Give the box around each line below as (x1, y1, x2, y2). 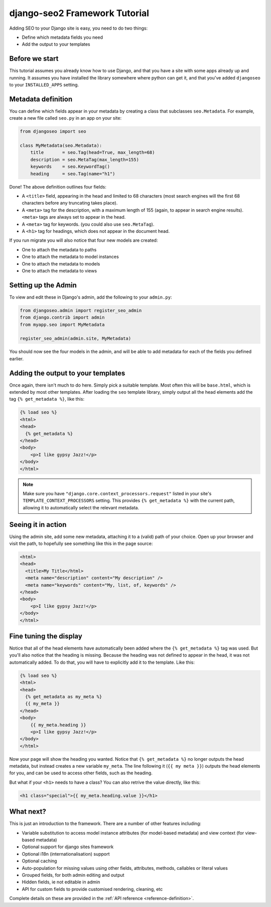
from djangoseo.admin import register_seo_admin (20, 307, 142, 313)
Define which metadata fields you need (22, 34, 103, 40)
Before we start (9, 54, 59, 63)
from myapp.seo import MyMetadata (20, 322, 105, 327)
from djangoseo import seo (20, 129, 86, 134)
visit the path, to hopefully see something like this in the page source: (9, 540, 153, 547)
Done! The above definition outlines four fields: (9, 184, 106, 190)
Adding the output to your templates (9, 369, 125, 377)
